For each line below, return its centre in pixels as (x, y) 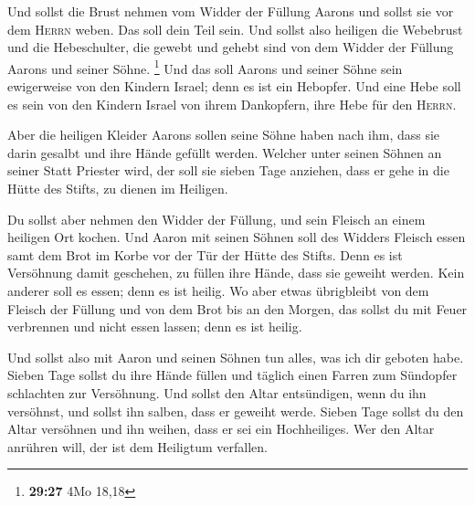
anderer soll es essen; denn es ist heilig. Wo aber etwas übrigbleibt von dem (218, 290)
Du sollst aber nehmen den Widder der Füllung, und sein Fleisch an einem (216, 219)
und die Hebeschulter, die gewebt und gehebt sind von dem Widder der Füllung (231, 47)
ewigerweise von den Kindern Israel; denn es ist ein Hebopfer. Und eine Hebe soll (234, 86)
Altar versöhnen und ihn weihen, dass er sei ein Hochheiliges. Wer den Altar (221, 429)
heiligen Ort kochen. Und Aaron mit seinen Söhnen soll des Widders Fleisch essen (237, 237)
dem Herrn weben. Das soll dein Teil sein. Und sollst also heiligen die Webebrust (235, 29)
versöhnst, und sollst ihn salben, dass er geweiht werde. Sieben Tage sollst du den (236, 411)
